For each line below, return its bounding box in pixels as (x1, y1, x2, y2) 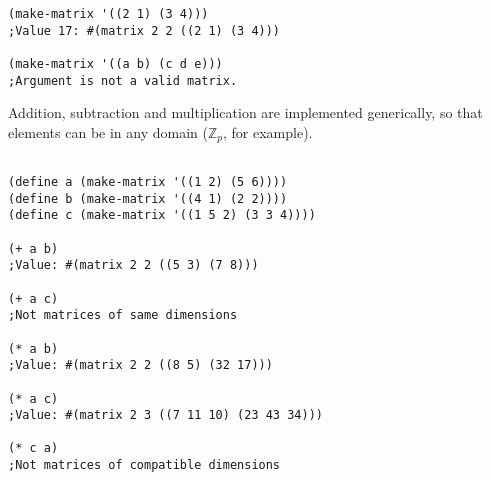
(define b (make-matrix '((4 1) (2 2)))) (8, 191, 288, 206)
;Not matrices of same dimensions (8, 308, 238, 323)
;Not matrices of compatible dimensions (8, 458, 281, 473)
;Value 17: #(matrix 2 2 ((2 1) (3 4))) (8, 23, 281, 38)
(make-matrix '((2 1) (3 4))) (8, 7, 209, 21)
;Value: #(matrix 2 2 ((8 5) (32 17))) (8, 358, 273, 373)
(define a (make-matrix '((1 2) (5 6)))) (8, 174, 288, 189)
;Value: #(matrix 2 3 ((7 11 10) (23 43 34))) (8, 408, 323, 423)
